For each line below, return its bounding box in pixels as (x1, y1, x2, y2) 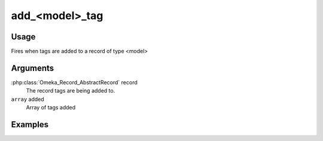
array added (11, 96, 44, 103)
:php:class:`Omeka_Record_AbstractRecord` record (11, 78, 138, 86)
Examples (11, 119, 49, 130)
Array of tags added (26, 104, 76, 111)
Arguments (11, 63, 54, 73)
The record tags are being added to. (26, 87, 115, 94)
